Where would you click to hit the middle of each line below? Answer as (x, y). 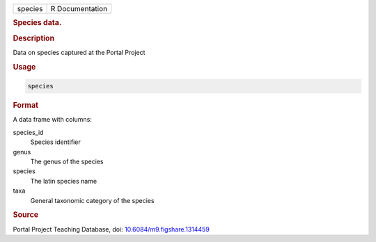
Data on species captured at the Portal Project (79, 52)
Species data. (37, 23)
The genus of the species (67, 161)
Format (25, 106)
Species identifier (55, 142)
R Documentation (79, 9)
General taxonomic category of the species (92, 200)
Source (26, 215)
